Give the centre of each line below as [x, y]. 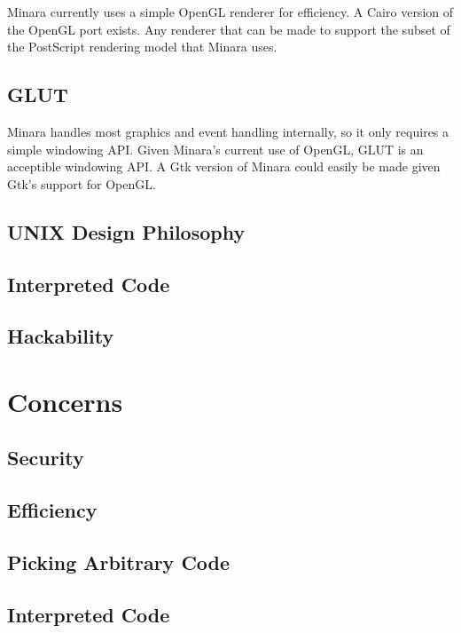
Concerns [65, 401]
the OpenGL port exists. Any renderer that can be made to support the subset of [229, 29]
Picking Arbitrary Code [119, 562]
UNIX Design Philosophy [126, 231]
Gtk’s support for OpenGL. [82, 183]
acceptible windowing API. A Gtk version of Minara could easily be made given [224, 166]
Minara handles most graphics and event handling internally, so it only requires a [228, 131]
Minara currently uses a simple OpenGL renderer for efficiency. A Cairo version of [230, 12]
